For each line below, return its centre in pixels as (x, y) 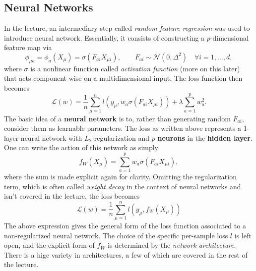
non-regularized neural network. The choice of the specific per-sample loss (116, 235)
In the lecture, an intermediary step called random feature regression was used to (127, 28)
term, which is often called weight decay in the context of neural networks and (123, 186)
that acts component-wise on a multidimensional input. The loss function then (123, 78)
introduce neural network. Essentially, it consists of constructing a (104, 37)
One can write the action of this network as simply (81, 147)
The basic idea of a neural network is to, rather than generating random (117, 118)
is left (243, 235)
